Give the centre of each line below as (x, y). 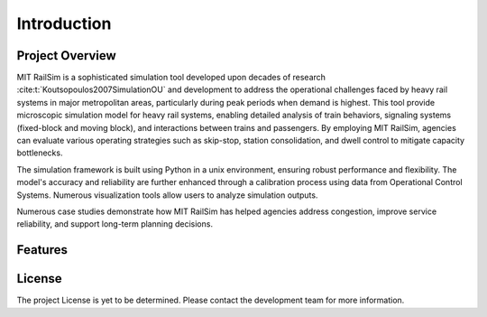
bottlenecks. (40, 153)
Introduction (64, 23)
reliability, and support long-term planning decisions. (115, 224)
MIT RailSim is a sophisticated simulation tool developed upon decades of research (171, 78)
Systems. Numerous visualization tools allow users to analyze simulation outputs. (167, 195)
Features (42, 250)
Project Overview (66, 56)
